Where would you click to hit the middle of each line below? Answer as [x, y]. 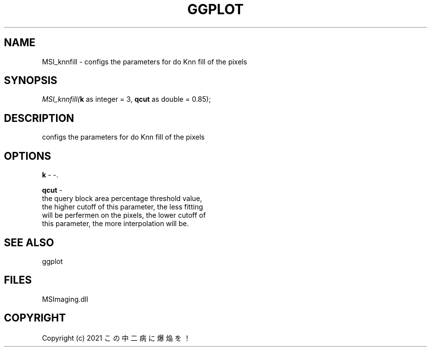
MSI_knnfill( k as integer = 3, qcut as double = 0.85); [126, 99]
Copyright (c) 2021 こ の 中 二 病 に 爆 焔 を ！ [116, 338]
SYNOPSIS [31, 81]
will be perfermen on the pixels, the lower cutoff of [124, 215]
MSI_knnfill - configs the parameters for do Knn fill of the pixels [145, 61]
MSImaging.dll [65, 299]
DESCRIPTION [39, 118]
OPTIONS [28, 156]
